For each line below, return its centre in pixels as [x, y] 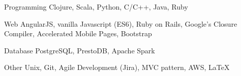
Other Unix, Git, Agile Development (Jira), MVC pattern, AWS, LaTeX [117, 67]
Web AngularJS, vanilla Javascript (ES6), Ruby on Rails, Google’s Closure [121, 23]
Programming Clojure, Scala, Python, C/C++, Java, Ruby [96, 7]
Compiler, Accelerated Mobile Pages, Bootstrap [78, 33]
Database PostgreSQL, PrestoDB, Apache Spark [80, 50]
